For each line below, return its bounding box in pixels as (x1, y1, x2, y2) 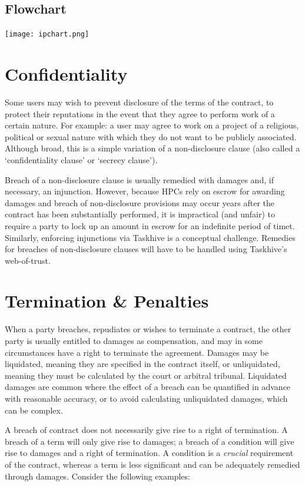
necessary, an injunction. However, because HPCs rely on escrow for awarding (5, 185, 285, 197)
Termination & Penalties (5, 289, 209, 313)
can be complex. (5, 404, 63, 416)
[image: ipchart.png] (5, 30, 89, 39)
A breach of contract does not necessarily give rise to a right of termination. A (5, 424, 288, 436)
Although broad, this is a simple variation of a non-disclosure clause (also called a (5, 142, 300, 154)
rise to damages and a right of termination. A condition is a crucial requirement (5, 447, 294, 459)
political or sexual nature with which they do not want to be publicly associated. (5, 130, 297, 143)
